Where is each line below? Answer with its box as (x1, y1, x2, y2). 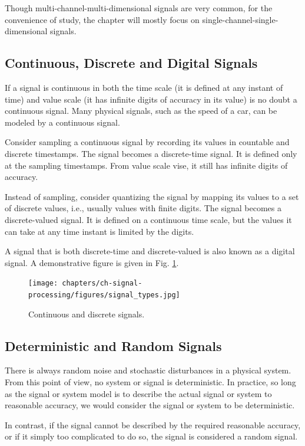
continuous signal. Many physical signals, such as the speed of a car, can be (5, 104, 277, 117)
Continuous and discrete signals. (28, 307, 145, 320)
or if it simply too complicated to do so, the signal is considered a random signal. (5, 430, 298, 442)
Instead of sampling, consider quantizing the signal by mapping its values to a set (5, 190, 299, 202)
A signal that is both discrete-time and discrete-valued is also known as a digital (5, 245, 295, 257)
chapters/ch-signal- (62, 279, 142, 288)
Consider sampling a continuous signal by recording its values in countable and (5, 136, 290, 148)
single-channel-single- (202, 13, 279, 25)
